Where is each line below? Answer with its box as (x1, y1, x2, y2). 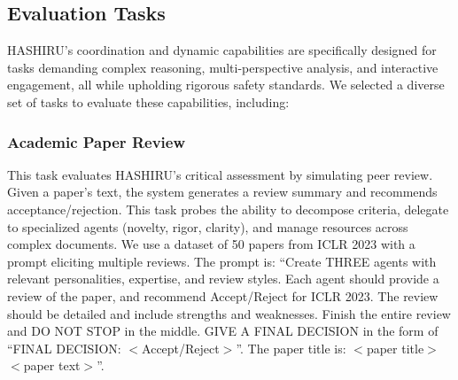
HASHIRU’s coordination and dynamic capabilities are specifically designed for (7, 41, 437, 59)
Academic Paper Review (7, 130, 185, 152)
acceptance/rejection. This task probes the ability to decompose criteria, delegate (7, 199, 449, 218)
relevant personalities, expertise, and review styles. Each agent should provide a (7, 269, 439, 288)
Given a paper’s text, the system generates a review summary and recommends (7, 182, 438, 201)
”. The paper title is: (236, 338, 346, 357)
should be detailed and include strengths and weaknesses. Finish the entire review (7, 304, 451, 322)
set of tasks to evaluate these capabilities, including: (7, 92, 290, 111)
